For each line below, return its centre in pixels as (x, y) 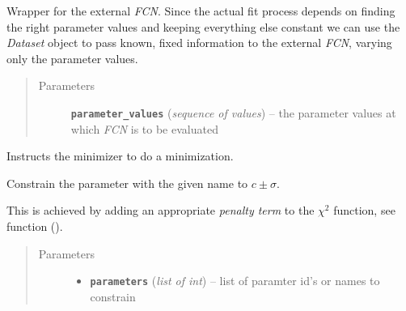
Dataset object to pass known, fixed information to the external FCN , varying (199, 43)
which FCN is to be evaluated (144, 128)
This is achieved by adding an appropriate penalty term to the (161, 210)
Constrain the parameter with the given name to (127, 183)
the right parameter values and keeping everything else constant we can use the (203, 26)
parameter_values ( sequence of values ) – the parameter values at (233, 112)
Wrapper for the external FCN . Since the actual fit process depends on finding (201, 11)
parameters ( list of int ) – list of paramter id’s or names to (235, 281)
